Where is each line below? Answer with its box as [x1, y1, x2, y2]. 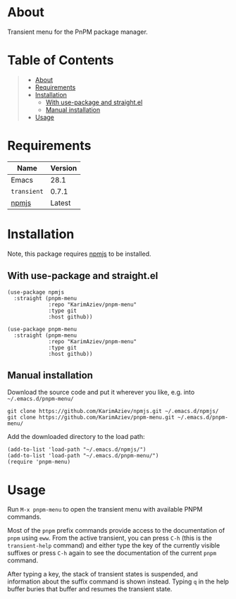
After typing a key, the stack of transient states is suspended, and [7, 570, 199, 579]
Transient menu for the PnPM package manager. [7, 27, 148, 36]
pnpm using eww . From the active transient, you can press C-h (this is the [7, 533, 213, 543]
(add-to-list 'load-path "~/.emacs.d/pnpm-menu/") [7, 452, 159, 459]
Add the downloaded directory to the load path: [7, 433, 145, 441]
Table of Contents [7, 52, 114, 68]
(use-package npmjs [7, 288, 65, 296]
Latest [50, 198, 71, 208]
